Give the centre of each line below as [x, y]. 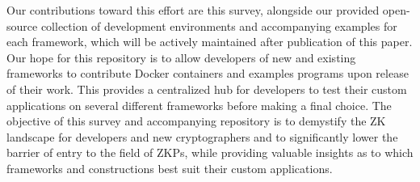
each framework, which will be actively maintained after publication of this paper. [210, 42]
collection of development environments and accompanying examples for [219, 25]
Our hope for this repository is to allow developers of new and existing [181, 57]
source [22, 25]
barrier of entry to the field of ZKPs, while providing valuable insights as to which [210, 152]
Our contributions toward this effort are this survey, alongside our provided [193, 10]
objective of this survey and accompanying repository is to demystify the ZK [196, 121]
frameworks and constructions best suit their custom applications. [170, 168]
